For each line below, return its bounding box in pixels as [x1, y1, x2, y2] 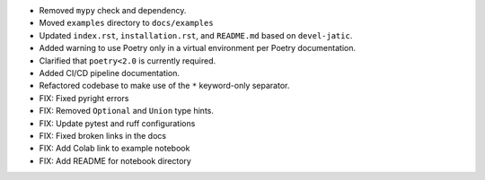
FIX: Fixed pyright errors [39, 92, 129, 103]
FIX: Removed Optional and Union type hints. [39, 106, 215, 116]
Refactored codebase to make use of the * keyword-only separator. [39, 81, 290, 91]
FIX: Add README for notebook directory [39, 155, 192, 166]
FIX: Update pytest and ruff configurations [39, 117, 196, 129]
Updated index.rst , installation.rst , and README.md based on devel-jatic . [39, 30, 353, 40]
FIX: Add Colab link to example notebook [39, 143, 190, 154]
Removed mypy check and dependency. [39, 5, 187, 15]
